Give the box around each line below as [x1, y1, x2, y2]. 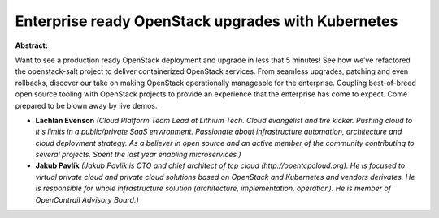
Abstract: [15, 41, 48, 50]
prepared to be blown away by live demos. [15, 100, 158, 110]
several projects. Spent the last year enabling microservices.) [35, 150, 241, 160]
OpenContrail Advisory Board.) [35, 194, 140, 204]
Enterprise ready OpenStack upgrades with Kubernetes [15, 12, 398, 30]
